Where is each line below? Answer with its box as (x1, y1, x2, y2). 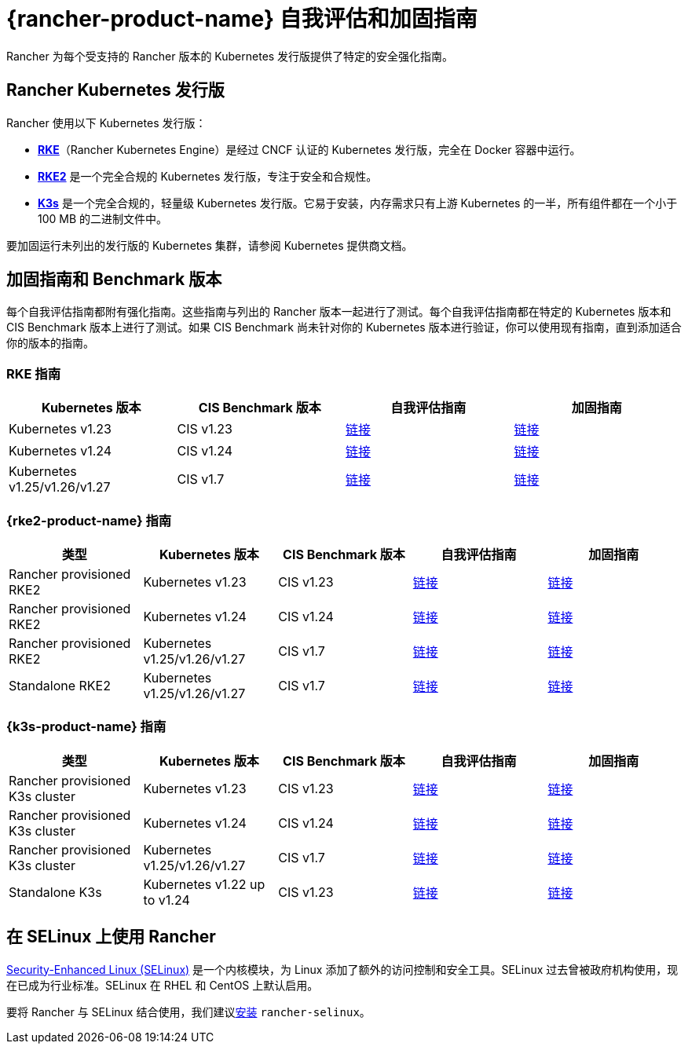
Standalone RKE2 (9, 677, 111, 693)
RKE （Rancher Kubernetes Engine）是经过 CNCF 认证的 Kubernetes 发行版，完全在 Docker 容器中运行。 (38, 142, 581, 156)
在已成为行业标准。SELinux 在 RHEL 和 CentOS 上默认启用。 (6, 978, 319, 992)
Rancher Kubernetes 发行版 (6, 80, 225, 101)
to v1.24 (143, 891, 190, 908)
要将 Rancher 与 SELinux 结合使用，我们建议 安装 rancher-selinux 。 (6, 1004, 371, 1019)
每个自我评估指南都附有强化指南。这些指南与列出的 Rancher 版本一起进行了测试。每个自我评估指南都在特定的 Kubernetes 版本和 (6, 305, 672, 319)
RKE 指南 (6, 365, 61, 382)
